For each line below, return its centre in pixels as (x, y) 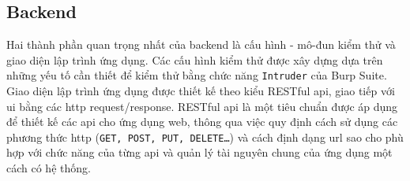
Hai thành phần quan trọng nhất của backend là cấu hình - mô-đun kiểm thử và (201, 44)
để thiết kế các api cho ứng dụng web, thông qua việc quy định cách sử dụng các (202, 122)
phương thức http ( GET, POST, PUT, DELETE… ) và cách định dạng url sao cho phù (205, 137)
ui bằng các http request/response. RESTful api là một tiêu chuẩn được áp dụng (202, 106)
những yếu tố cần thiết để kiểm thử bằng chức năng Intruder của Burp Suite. (197, 75)
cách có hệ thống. (49, 168)
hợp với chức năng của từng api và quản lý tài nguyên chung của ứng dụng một (199, 152)
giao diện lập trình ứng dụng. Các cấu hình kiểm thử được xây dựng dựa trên (195, 59)
